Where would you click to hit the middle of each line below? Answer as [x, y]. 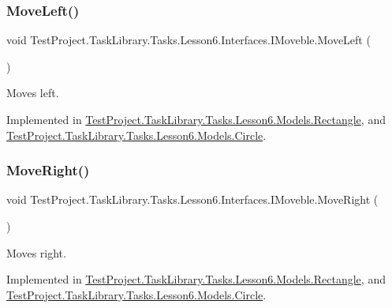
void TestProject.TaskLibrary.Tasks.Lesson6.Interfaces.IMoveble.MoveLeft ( [189, 40]
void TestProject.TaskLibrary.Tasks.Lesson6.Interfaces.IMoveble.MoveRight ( [192, 199]
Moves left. [33, 93]
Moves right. [36, 252]
